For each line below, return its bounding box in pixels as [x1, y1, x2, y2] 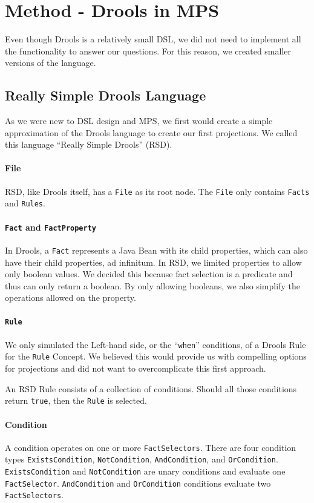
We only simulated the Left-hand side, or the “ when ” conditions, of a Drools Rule [5, 338, 306, 350]
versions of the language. [5, 56, 96, 69]
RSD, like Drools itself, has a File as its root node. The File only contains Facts [5, 185, 310, 197]
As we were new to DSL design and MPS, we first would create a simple [5, 114, 273, 127]
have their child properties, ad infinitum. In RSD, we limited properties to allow [5, 255, 302, 268]
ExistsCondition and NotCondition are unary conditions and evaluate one [5, 465, 286, 478]
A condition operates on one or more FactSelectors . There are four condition [5, 441, 296, 453]
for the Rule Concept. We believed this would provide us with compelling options [5, 350, 307, 363]
